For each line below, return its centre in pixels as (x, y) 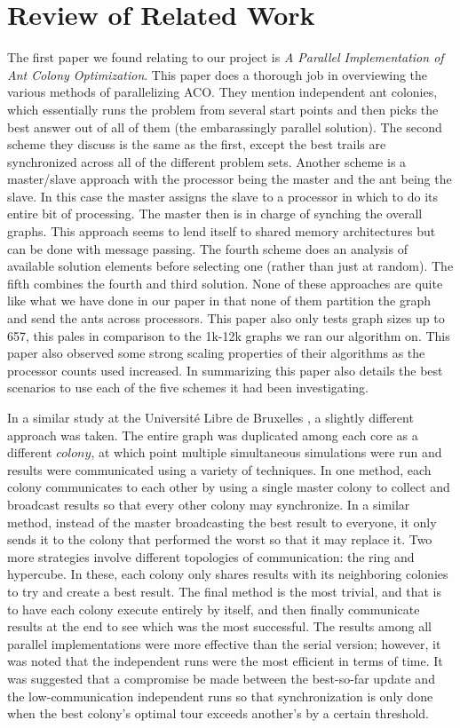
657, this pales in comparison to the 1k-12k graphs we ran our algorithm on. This (229, 335)
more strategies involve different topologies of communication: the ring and (211, 556)
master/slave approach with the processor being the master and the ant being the (230, 179)
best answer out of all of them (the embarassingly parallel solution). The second (225, 127)
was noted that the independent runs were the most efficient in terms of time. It (225, 661)
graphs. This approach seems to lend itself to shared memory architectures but (222, 231)
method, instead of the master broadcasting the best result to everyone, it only (222, 522)
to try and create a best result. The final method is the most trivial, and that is (224, 591)
